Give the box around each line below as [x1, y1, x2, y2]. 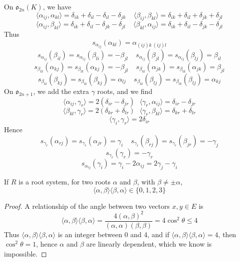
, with [137, 176, 155, 186]
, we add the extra [33, 86, 89, 96]
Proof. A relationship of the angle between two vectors [4, 200, 170, 211]
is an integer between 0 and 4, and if [58, 229, 169, 239]
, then [218, 229, 237, 239]
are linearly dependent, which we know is [86, 239, 212, 249]
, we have [43, 1, 71, 11]
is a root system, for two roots [18, 176, 111, 186]
